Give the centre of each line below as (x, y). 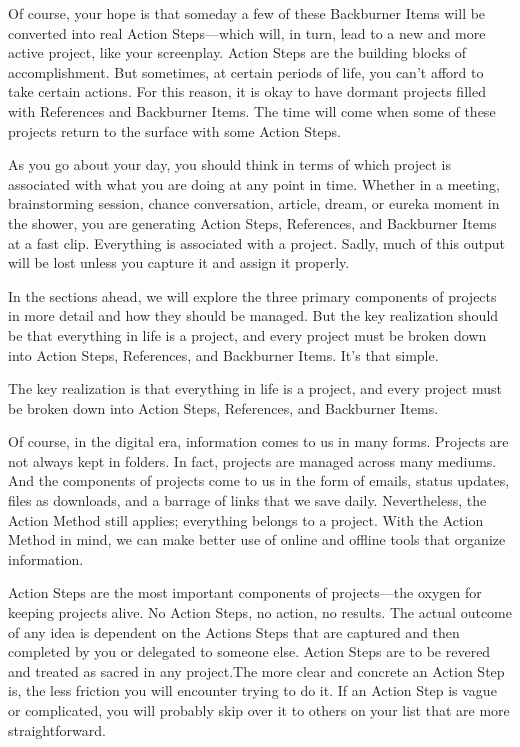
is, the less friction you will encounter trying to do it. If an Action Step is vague (252, 690)
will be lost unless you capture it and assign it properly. (179, 262)
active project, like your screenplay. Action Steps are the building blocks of (237, 52)
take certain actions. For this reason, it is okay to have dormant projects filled (247, 91)
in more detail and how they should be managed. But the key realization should (253, 315)
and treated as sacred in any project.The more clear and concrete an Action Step (256, 670)
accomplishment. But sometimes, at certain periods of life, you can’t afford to (246, 71)
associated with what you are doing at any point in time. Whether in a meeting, (254, 183)
